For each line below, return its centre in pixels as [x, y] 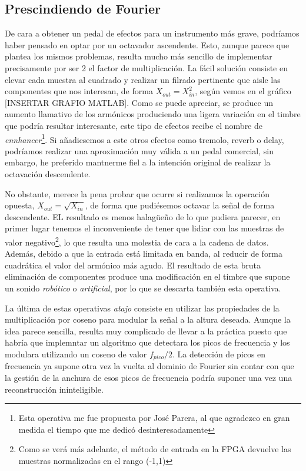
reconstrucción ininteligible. [54, 389]
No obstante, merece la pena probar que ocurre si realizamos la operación [137, 193]
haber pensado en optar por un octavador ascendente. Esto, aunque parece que [147, 44]
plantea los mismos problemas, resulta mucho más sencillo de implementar [139, 56]
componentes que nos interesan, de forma [79, 91]
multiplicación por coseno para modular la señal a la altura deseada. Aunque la [148, 319]
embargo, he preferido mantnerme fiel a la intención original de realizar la [138, 162]
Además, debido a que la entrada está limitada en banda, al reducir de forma [144, 253]
